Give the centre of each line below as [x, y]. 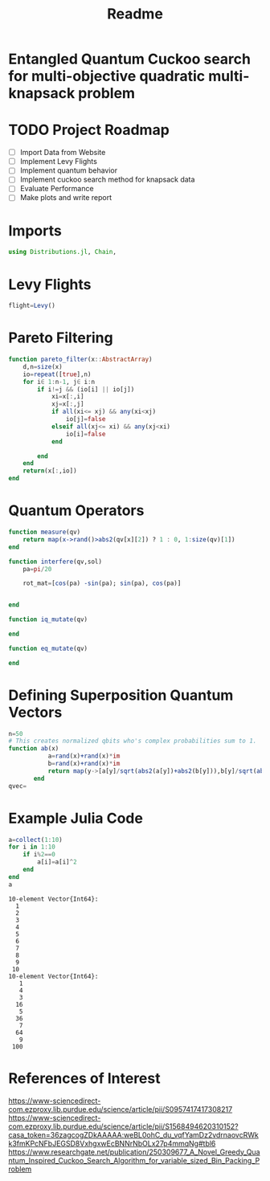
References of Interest [84, 1078]
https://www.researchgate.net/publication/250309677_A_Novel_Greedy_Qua [134, 1152]
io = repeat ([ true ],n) [57, 374]
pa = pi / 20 [37, 569]
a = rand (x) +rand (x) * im [84, 756]
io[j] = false [86, 419]
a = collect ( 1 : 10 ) [35, 840]
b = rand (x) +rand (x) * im [84, 764]
